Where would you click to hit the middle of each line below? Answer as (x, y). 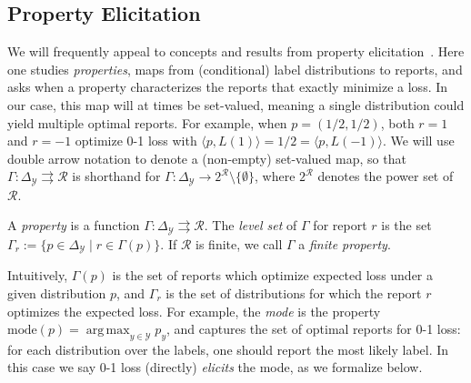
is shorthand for (116, 176)
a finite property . (345, 243)
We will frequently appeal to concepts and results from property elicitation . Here (236, 51)
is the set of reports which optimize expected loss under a (273, 275)
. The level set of (251, 225)
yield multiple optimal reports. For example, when (147, 122)
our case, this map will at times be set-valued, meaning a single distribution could (236, 104)
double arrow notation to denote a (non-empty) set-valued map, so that (207, 158)
